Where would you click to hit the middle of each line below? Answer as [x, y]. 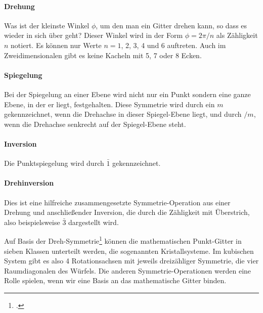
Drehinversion [29, 183]
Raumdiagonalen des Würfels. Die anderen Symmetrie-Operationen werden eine [128, 270]
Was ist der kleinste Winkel [47, 25]
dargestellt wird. [94, 222]
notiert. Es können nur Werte [56, 45]
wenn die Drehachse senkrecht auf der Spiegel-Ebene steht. [95, 124]
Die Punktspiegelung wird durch [54, 163]
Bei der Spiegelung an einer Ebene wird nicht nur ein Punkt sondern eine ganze [127, 94]
